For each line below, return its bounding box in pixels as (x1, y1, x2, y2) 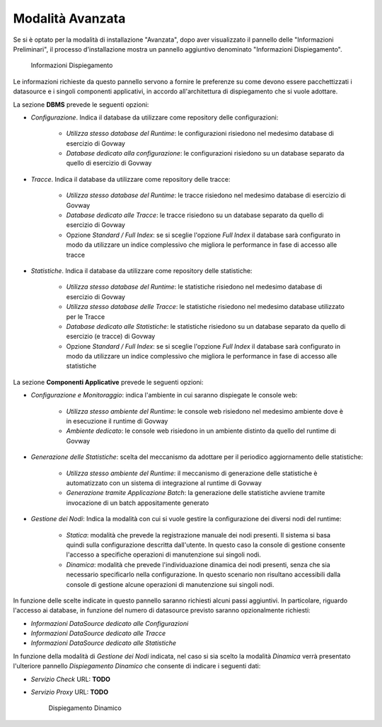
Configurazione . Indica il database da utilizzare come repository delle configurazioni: (30, 113, 279, 122)
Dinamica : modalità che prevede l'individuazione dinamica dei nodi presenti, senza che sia (66, 560, 330, 569)
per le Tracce (66, 312, 105, 321)
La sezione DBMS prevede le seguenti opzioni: (13, 100, 149, 109)
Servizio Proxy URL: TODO (30, 688, 109, 697)
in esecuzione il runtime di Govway (66, 417, 168, 426)
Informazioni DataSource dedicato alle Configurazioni (30, 619, 189, 627)
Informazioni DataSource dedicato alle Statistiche (30, 639, 177, 647)
